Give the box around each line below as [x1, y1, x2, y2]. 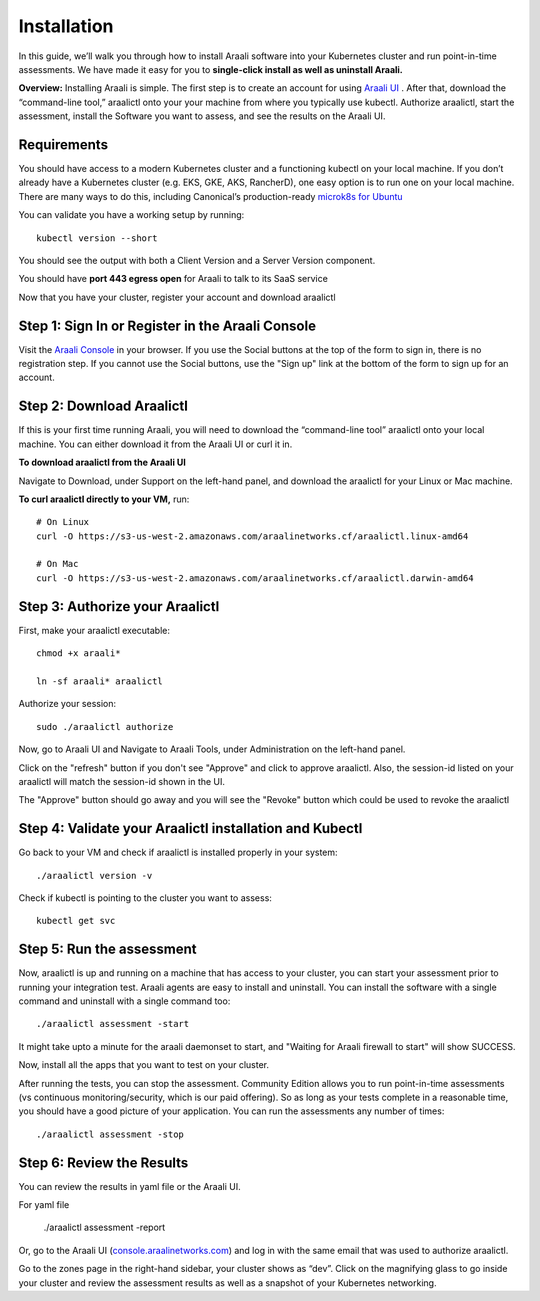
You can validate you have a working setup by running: [18, 209, 245, 221]
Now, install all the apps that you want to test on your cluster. [18, 1059, 270, 1071]
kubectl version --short [36, 232, 158, 244]
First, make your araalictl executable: [18, 624, 170, 636]
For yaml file [18, 1199, 70, 1211]
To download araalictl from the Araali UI [18, 456, 187, 469]
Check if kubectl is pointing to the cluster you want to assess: [18, 891, 272, 904]
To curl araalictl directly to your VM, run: [18, 493, 190, 505]
